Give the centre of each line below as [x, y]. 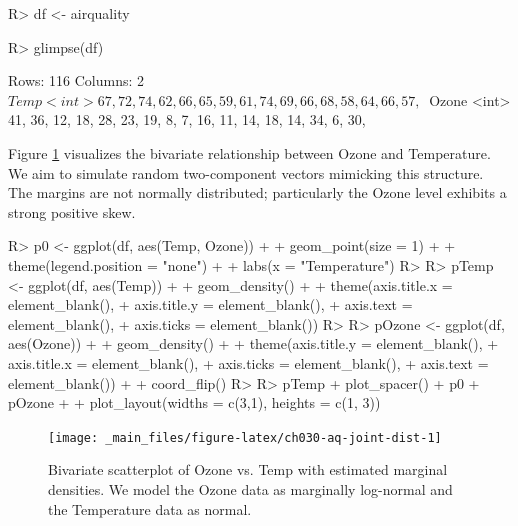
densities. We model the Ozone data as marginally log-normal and [250, 488]
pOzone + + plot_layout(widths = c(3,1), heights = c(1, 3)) [194, 402]
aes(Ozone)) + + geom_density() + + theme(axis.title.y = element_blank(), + [253, 343]
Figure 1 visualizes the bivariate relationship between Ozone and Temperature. [249, 152]
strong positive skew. [72, 211]
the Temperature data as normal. [150, 508]
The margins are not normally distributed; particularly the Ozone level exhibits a [257, 192]
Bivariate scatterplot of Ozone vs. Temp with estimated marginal [248, 469]
